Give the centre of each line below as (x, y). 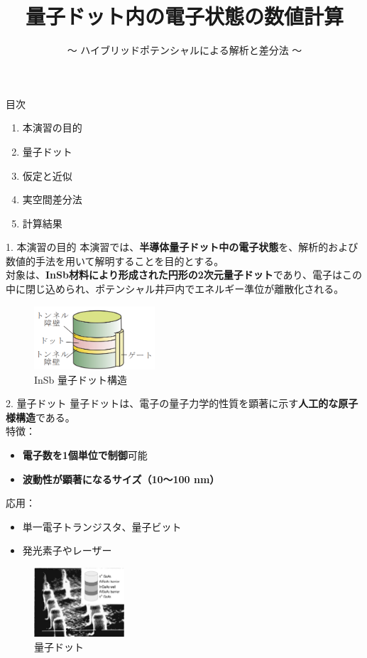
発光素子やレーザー (67, 550)
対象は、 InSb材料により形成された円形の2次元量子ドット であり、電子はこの (184, 275)
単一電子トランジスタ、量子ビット (102, 526)
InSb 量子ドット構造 (81, 379)
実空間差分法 (52, 199)
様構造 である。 (40, 417)
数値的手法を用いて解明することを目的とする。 (115, 260)
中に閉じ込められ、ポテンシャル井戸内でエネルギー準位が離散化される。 (175, 289)
